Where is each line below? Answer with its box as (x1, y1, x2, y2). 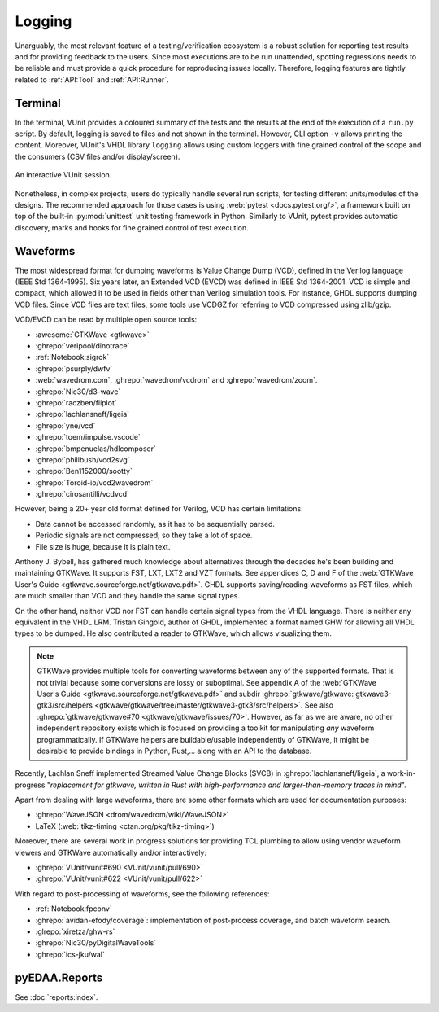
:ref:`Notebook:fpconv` (35, 904, 113, 913)
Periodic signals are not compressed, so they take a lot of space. (35, 530, 253, 541)
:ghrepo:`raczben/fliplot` (35, 397, 117, 407)
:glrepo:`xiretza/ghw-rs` (35, 927, 115, 936)
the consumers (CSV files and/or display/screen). (15, 151, 180, 161)
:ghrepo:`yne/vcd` (35, 420, 96, 431)
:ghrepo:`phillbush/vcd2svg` (35, 454, 130, 464)
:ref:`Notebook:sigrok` (35, 353, 110, 362)
